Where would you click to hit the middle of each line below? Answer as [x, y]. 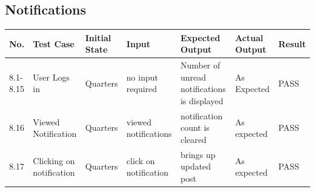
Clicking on [54, 160]
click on [141, 160]
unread [193, 77]
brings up [198, 154]
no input [142, 77]
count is [195, 127]
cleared [193, 139]
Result [292, 43]
